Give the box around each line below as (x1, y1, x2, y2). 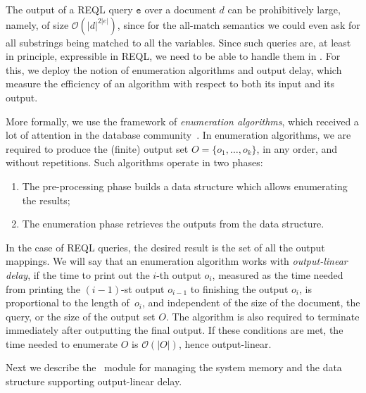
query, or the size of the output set (6, 308, 156, 323)
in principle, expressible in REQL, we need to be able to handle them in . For (6, 49, 341, 63)
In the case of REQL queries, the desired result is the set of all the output (6, 239, 325, 254)
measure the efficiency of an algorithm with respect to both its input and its (6, 76, 335, 91)
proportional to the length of (6, 295, 130, 310)
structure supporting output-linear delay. (6, 374, 182, 389)
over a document (144, 2, 216, 16)
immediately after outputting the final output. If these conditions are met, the (6, 323, 343, 337)
